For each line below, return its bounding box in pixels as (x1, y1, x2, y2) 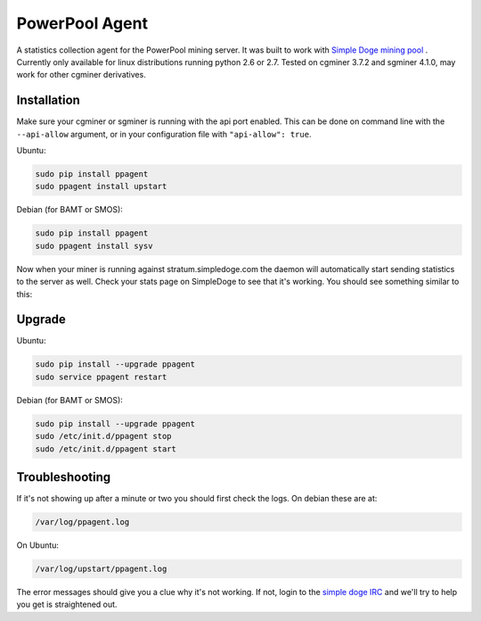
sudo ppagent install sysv (35, 241, 153, 251)
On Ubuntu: (16, 540, 60, 551)
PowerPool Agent (16, 13, 149, 33)
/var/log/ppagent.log (35, 517, 130, 527)
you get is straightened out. (16, 599, 118, 610)
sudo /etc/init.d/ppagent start (35, 443, 177, 454)
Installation (16, 93, 80, 108)
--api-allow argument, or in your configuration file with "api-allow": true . (16, 128, 312, 139)
